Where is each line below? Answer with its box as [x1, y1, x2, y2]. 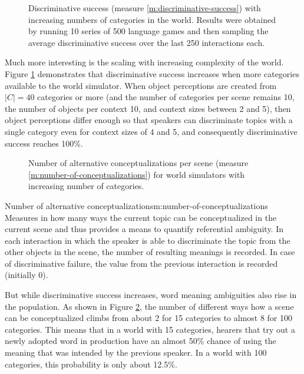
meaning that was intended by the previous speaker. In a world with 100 [5, 346, 267, 359]
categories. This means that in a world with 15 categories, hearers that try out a [5, 323, 295, 335]
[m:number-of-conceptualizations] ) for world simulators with [28, 168, 245, 180]
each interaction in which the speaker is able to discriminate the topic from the [5, 234, 290, 246]
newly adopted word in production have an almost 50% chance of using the [5, 335, 276, 347]
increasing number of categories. [28, 180, 144, 192]
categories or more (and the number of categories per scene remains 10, [37, 91, 295, 103]
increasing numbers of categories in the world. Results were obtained [28, 13, 276, 25]
